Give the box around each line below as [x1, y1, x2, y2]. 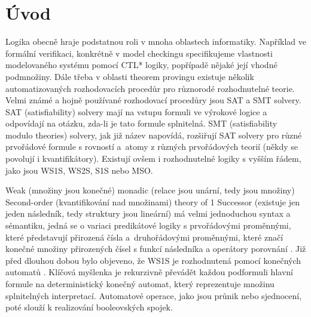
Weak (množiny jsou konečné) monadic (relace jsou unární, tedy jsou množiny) [5, 184, 295, 196]
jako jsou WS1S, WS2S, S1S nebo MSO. [5, 164, 153, 176]
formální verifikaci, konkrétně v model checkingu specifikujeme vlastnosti [5, 47, 273, 59]
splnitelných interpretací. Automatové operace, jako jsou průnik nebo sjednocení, [5, 289, 302, 301]
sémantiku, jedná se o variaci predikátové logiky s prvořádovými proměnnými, [5, 219, 291, 232]
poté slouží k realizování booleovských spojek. [5, 301, 173, 313]
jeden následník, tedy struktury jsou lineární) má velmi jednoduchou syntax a [5, 207, 291, 220]
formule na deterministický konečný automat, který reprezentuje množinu [5, 278, 275, 290]
